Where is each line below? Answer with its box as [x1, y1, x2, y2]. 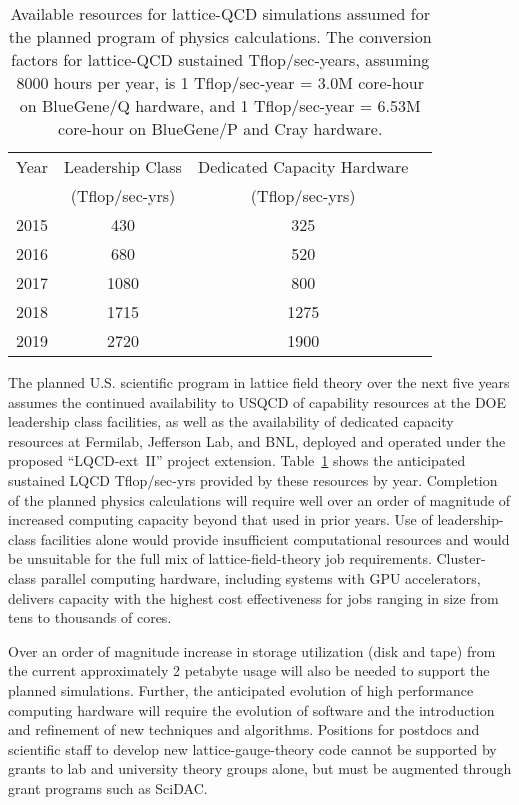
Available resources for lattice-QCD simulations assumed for [10, 2, 431, 25]
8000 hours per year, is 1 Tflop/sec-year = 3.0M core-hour [16, 71, 425, 94]
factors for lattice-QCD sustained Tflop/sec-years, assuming [11, 48, 430, 71]
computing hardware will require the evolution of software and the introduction [8, 699, 495, 720]
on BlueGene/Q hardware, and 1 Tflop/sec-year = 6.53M [19, 94, 421, 117]
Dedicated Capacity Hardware [197, 155, 409, 178]
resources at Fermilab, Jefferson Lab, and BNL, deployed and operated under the [8, 430, 506, 451]
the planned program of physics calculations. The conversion [8, 25, 432, 48]
